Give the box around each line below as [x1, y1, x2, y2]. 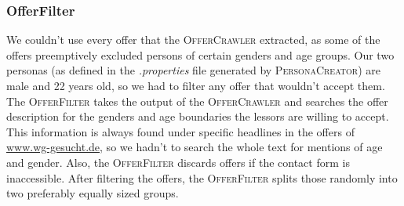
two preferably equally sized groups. [6, 185, 179, 201]
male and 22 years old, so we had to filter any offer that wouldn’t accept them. [6, 78, 385, 93]
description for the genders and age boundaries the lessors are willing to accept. [6, 108, 389, 125]
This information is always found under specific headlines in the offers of [6, 123, 355, 139]
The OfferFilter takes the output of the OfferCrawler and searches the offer [6, 92, 388, 109]
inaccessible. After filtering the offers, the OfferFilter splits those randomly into [6, 169, 398, 186]
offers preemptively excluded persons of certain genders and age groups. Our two [6, 46, 395, 63]
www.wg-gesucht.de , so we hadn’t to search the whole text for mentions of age [6, 139, 383, 155]
